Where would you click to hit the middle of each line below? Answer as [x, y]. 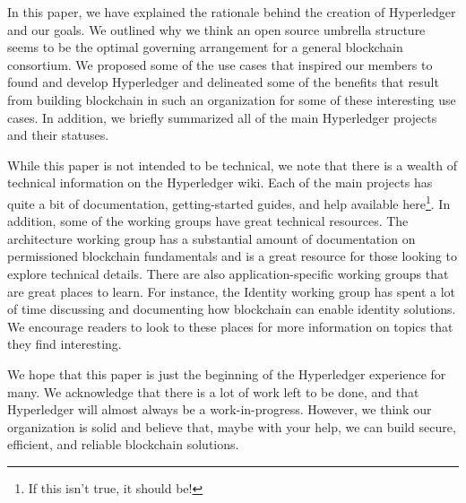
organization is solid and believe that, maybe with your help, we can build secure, [232, 426]
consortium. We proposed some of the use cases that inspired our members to [220, 64]
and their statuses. [58, 135]
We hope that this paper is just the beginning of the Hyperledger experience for [227, 373]
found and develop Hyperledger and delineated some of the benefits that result [223, 82]
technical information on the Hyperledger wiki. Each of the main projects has [220, 182]
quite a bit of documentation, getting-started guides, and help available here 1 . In [229, 202]
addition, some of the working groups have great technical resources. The [208, 221]
